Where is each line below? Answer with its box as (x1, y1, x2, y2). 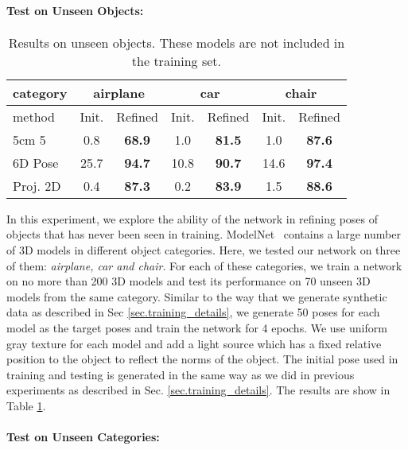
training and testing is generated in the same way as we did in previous (6, 366, 355, 382)
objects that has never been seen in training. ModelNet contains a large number (6, 226, 401, 242)
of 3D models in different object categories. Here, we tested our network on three (6, 241, 401, 258)
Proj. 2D (13, 176, 61, 195)
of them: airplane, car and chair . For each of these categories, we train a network (6, 257, 402, 273)
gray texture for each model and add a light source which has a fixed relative (6, 335, 382, 351)
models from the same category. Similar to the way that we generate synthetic (6, 288, 387, 305)
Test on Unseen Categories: (6, 429, 160, 445)
